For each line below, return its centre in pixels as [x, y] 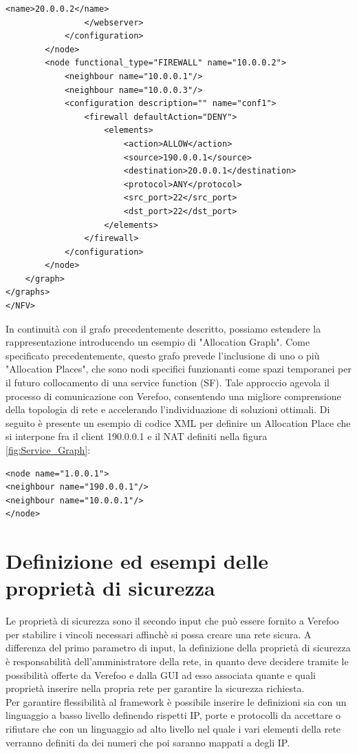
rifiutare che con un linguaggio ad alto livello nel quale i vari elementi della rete [173, 729]
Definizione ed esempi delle [137, 561]
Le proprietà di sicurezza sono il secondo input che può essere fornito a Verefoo [172, 621]
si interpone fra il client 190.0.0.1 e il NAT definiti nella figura [137, 436]
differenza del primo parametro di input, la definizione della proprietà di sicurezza [178, 648]
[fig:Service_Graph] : [48, 450]
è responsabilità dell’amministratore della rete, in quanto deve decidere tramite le [177, 661]
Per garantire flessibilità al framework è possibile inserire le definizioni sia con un [176, 701]
